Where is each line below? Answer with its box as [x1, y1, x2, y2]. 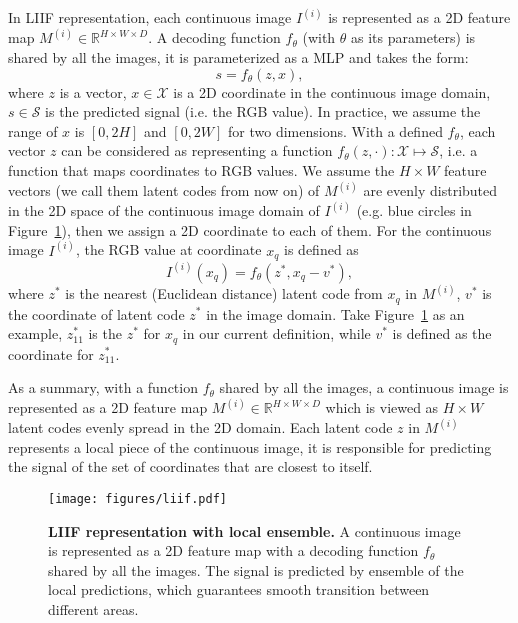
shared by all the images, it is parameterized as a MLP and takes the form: [8, 47, 469, 68]
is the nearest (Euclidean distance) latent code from [65, 283, 383, 304]
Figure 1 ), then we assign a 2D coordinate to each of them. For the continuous [8, 219, 492, 240]
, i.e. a [439, 140, 478, 161]
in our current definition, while [182, 323, 371, 344]
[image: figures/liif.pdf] [48, 491, 227, 506]
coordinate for [8, 343, 94, 364]
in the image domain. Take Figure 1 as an [206, 303, 465, 324]
